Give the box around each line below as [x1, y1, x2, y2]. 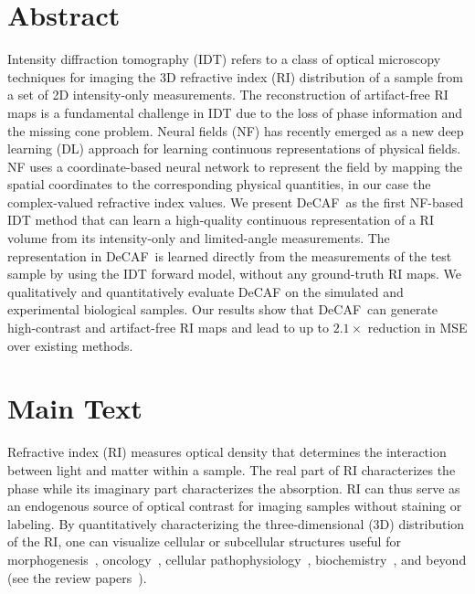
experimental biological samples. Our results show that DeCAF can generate [7, 300, 438, 319]
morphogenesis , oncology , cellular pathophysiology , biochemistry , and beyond [7, 549, 467, 568]
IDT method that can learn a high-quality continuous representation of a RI [7, 210, 434, 229]
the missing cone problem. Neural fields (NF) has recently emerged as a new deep [7, 121, 464, 140]
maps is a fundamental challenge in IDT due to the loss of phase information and [7, 102, 463, 122]
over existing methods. [7, 335, 133, 355]
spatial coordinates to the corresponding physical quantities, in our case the [7, 175, 431, 194]
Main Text [7, 389, 142, 427]
